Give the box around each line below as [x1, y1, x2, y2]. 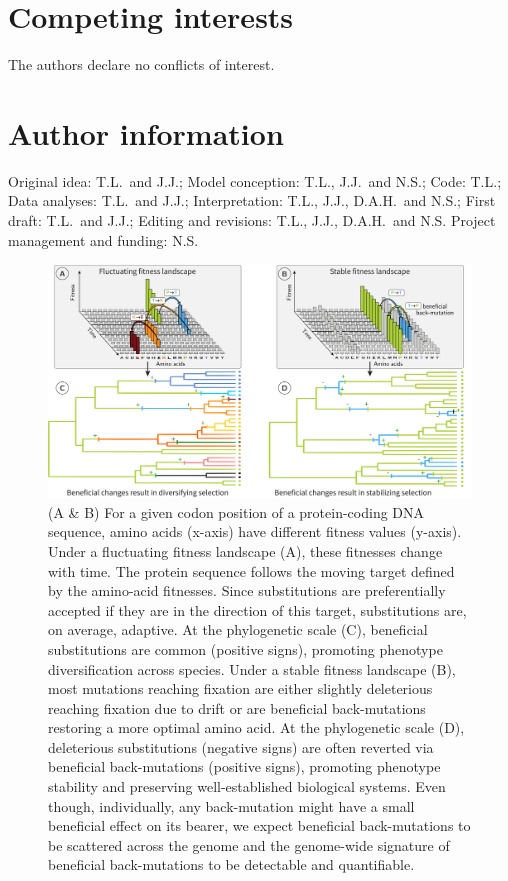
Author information [8, 112, 284, 153]
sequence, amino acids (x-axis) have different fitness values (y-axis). [48, 521, 462, 542]
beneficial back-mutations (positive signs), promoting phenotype [48, 756, 441, 777]
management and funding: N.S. [8, 229, 199, 250]
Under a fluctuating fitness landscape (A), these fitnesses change [48, 540, 443, 561]
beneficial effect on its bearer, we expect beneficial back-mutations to [48, 815, 471, 836]
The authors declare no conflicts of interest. [8, 54, 275, 75]
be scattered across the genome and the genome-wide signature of [48, 834, 450, 855]
